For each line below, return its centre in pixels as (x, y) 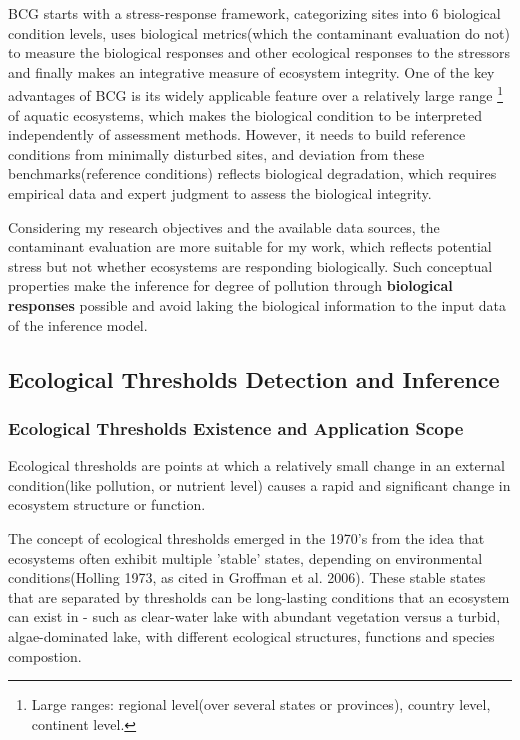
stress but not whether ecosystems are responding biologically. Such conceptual (250, 265)
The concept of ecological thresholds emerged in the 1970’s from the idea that (246, 537)
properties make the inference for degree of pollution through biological (230, 285)
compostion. (45, 655)
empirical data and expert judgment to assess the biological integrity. (220, 193)
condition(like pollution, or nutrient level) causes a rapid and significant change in (259, 484)
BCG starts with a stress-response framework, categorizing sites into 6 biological (254, 13)
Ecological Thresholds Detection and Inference (254, 378)
